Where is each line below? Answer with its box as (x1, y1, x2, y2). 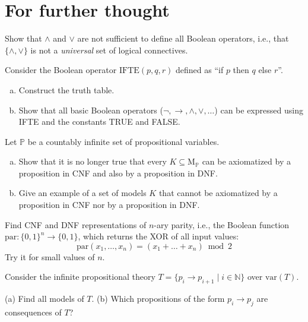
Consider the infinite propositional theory (5, 270, 155, 283)
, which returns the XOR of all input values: (78, 230, 239, 242)
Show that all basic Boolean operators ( (18, 103, 163, 116)
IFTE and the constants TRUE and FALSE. (18, 115, 180, 128)
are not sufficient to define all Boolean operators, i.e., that (77, 32, 289, 45)
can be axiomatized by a (202, 155, 291, 168)
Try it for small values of (5, 250, 95, 263)
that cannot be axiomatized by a (158, 187, 278, 199)
